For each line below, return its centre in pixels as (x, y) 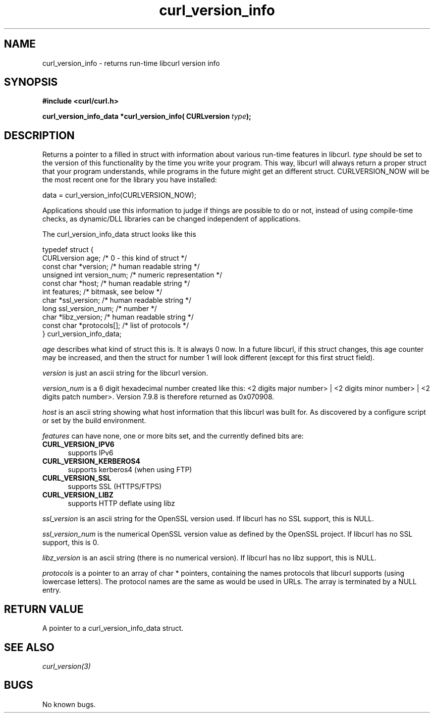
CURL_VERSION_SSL (77, 478)
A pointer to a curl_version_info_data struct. (113, 628)
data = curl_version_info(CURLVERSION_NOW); (119, 195)
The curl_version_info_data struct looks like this (119, 234)
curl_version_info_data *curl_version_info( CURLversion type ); (147, 116)
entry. (52, 590)
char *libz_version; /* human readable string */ (118, 317)
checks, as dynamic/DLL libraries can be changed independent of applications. (171, 219)
